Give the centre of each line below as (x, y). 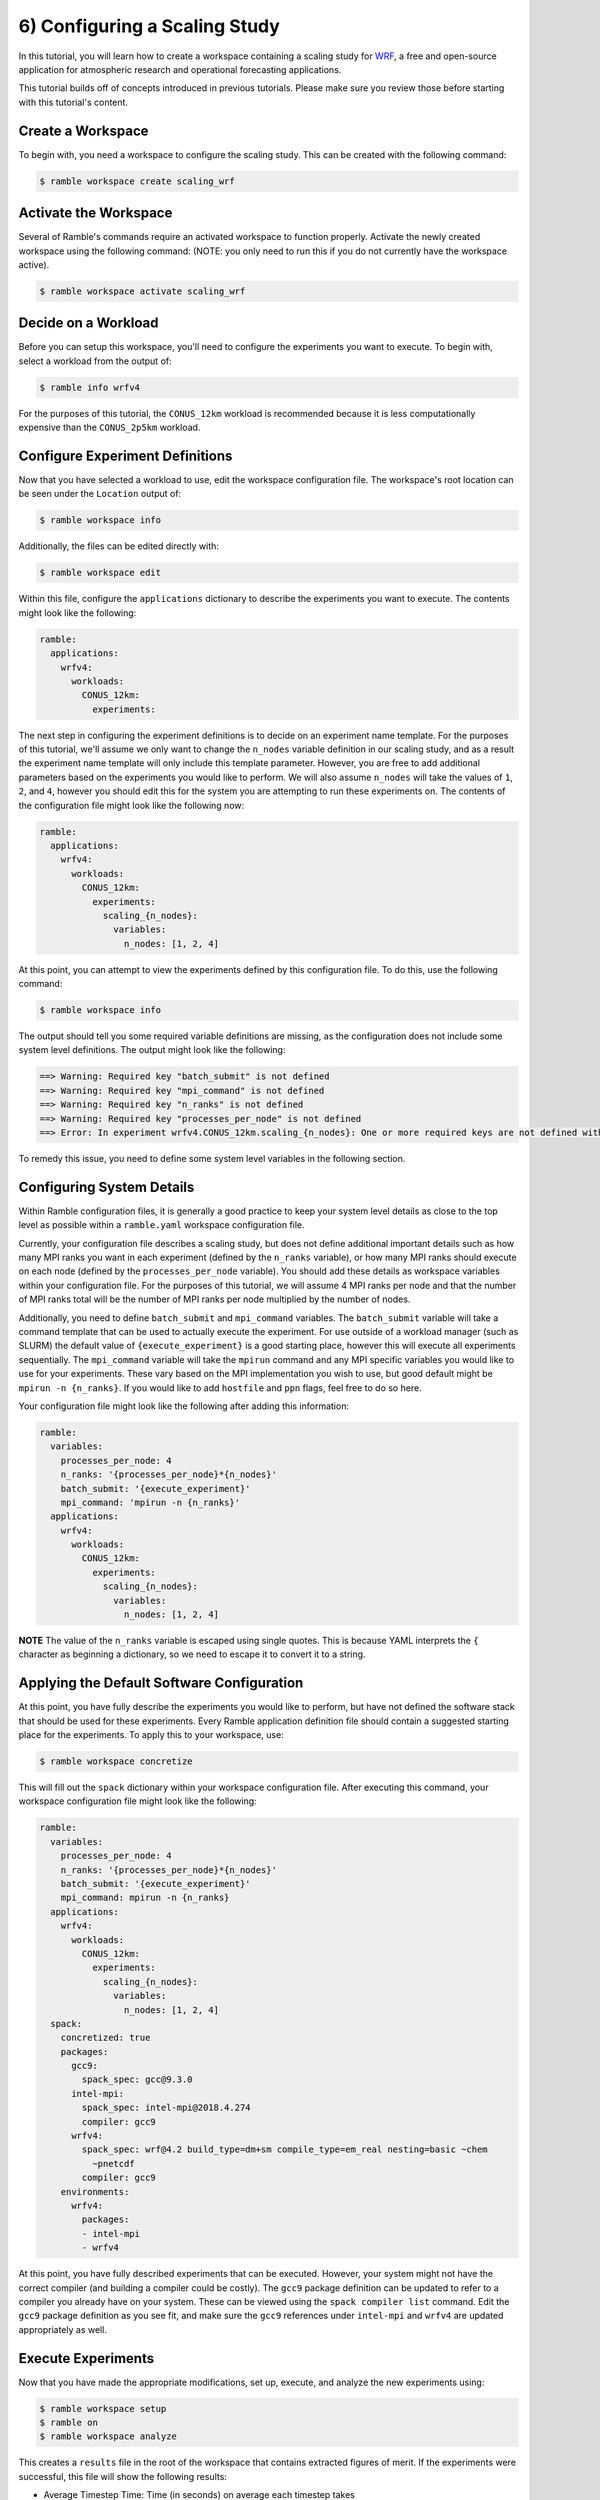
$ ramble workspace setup (103, 2408)
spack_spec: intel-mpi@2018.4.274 (166, 2108)
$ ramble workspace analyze (108, 2436)
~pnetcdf (113, 2163)
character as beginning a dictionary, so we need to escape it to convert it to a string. (192, 1654)
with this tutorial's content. (73, 102)
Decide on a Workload (88, 323)
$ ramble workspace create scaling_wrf (137, 181)
